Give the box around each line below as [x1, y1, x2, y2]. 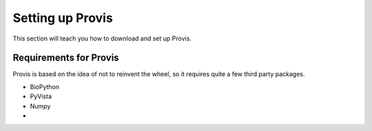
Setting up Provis [12, 10, 113, 25]
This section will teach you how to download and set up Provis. [12, 34, 192, 43]
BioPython [30, 82, 60, 91]
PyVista [30, 93, 52, 101]
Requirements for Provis [12, 52, 120, 64]
